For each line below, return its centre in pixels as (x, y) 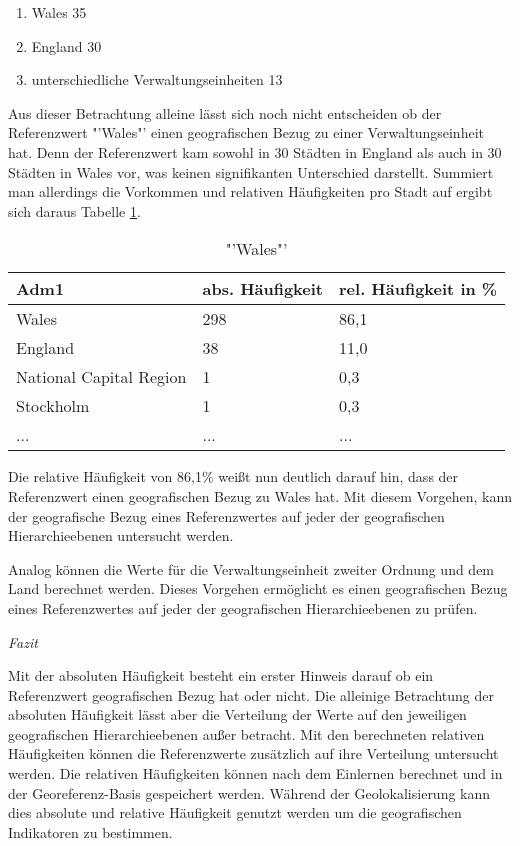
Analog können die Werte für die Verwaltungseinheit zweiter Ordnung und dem (251, 568)
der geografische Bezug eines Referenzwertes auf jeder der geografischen (226, 515)
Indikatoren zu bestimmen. (90, 831)
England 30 (66, 45)
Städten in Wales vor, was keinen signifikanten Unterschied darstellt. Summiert (251, 171)
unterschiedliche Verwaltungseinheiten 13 (157, 79)
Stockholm (53, 406)
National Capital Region (101, 377)
